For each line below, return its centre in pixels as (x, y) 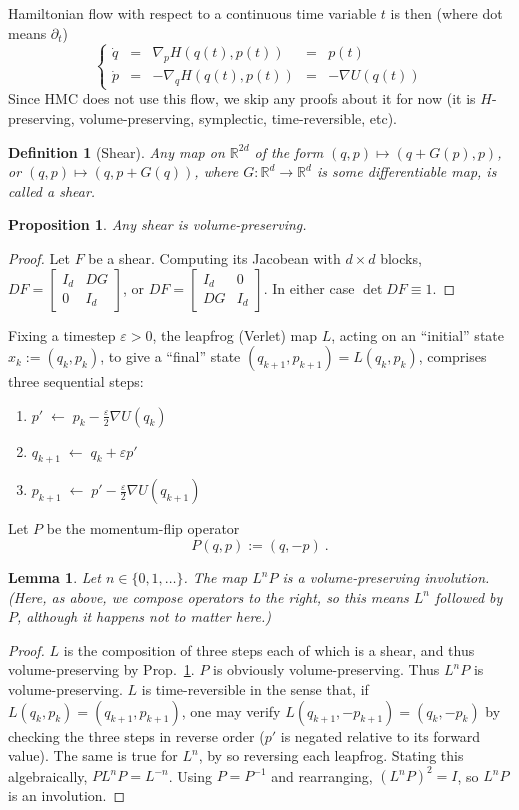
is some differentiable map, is (406, 171)
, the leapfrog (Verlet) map (235, 334)
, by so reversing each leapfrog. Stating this (331, 755)
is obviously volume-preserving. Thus (326, 669)
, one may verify (231, 710)
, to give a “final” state (170, 356)
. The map (215, 577)
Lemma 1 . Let (54, 577)
